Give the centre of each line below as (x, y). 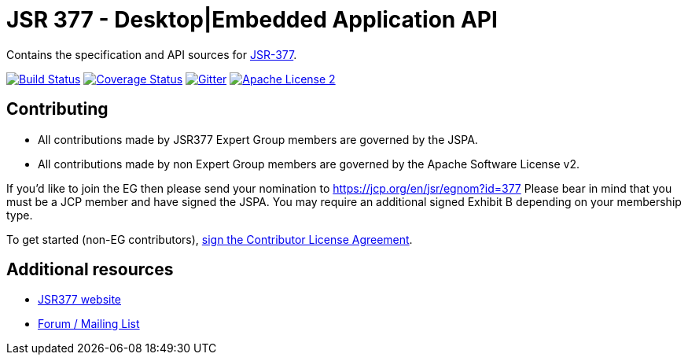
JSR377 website (80, 300)
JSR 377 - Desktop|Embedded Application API (252, 20)
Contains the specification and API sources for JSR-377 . (152, 54)
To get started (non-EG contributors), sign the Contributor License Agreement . (210, 239)
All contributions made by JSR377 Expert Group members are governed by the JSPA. (258, 139)
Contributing (57, 109)
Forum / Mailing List (89, 324)
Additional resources (90, 270)
